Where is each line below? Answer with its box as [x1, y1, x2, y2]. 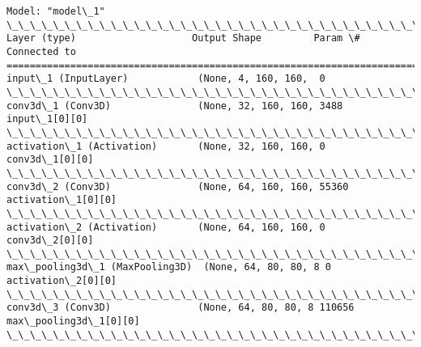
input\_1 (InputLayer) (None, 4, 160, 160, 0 [6, 73, 325, 85]
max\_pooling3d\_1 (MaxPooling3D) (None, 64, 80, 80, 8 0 [6, 261, 331, 273]
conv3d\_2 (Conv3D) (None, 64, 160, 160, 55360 [6, 180, 349, 193]
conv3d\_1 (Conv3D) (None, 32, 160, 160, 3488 [6, 99, 343, 112]
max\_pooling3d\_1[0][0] [6, 315, 140, 328]
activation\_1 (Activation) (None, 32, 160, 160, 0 [6, 140, 325, 152]
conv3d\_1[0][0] [6, 154, 94, 166]
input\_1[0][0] [6, 113, 88, 125]
